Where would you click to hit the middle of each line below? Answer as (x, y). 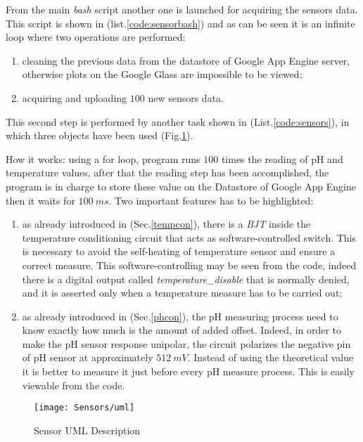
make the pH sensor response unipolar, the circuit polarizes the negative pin (186, 343)
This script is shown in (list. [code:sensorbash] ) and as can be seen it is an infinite (180, 23)
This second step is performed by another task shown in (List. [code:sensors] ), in (178, 121)
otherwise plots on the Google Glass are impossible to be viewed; (162, 74)
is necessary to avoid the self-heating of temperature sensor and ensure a (179, 251)
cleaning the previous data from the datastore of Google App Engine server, (186, 60)
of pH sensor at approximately (88, 357)
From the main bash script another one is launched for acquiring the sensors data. (182, 9)
